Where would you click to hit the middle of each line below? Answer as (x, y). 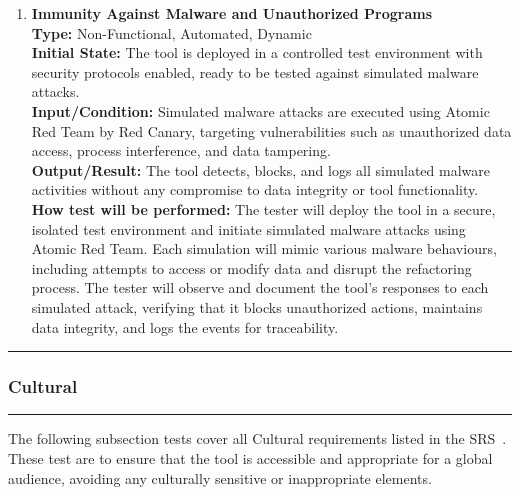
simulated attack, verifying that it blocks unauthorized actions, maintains (257, 306)
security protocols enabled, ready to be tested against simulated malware (255, 71)
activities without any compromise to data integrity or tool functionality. (255, 189)
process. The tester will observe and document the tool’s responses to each (260, 287)
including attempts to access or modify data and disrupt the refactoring (251, 267)
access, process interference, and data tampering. (181, 150)
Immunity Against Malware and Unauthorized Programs (232, 13)
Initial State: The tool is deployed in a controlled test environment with (257, 52)
